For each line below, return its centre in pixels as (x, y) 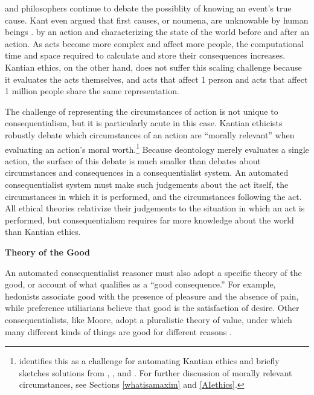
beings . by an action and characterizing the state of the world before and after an (157, 32)
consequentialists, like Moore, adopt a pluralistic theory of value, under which (149, 319)
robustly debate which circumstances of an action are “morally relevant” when (150, 134)
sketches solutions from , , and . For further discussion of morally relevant (155, 372)
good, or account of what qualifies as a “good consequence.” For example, (140, 284)
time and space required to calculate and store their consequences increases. (145, 55)
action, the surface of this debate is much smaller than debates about (133, 160)
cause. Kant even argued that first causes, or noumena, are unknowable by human (157, 20)
